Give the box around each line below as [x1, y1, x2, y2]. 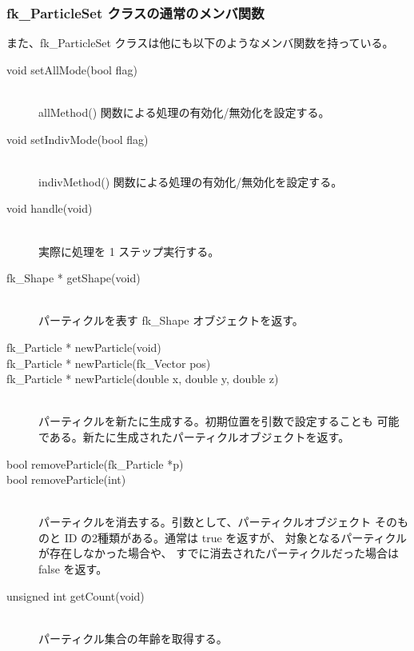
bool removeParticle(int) [6, 471, 126, 488]
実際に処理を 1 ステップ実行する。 [38, 242, 220, 259]
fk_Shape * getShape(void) [6, 270, 141, 286]
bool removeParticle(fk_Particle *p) [6, 455, 184, 472]
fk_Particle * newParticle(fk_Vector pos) [6, 354, 211, 371]
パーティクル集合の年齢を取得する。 [38, 629, 228, 646]
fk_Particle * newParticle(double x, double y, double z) [6, 370, 279, 387]
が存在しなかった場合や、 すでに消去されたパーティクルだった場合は [38, 545, 400, 561]
